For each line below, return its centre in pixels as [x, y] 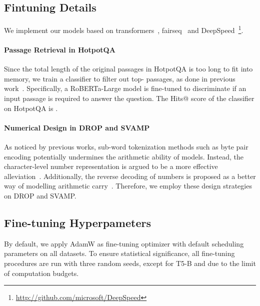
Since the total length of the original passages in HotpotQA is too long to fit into [128, 69]
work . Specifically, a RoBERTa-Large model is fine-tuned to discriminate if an [125, 88]
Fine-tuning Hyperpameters [77, 222]
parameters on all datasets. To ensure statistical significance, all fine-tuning [119, 253]
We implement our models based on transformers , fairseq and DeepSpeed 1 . [124, 29]
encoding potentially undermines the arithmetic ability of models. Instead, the [124, 156]
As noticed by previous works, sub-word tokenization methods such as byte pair [126, 147]
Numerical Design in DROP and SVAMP [77, 127]
